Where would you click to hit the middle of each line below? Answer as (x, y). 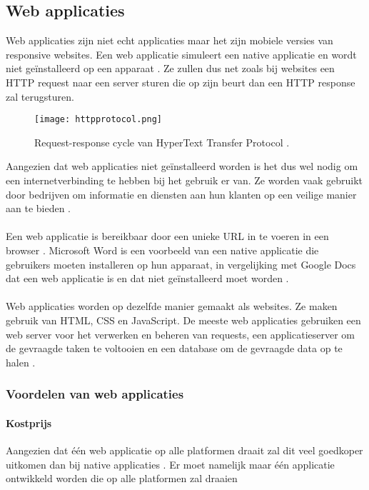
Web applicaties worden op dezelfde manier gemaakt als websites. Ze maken (172, 306)
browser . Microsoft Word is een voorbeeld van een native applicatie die (162, 250)
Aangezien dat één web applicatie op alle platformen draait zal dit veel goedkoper (184, 450)
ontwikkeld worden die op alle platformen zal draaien (122, 478)
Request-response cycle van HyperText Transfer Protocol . (162, 142)
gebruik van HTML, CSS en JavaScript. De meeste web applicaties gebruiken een (183, 320)
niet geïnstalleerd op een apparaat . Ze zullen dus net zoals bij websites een (170, 68)
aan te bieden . (39, 208)
